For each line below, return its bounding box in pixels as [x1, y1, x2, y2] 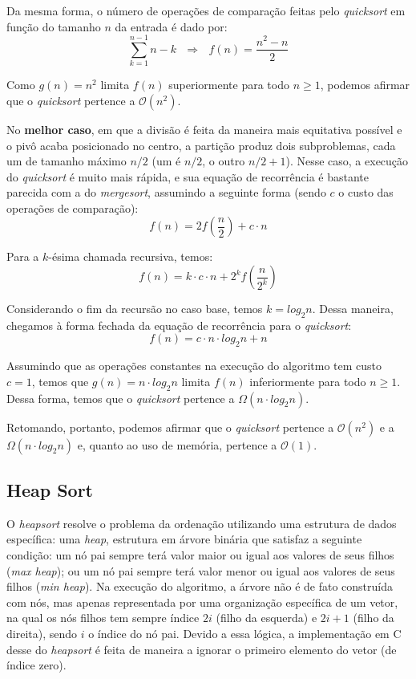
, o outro [202, 152, 245, 169]
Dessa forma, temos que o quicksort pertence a [6, 389, 235, 406]
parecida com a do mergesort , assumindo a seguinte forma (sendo [6, 184, 326, 201]
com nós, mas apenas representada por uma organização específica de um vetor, [6, 593, 398, 610]
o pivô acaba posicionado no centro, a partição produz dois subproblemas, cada [6, 136, 396, 153]
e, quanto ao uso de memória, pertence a [77, 436, 277, 453]
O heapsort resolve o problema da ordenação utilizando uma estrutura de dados [6, 514, 397, 531]
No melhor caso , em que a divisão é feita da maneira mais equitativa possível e [6, 120, 402, 137]
